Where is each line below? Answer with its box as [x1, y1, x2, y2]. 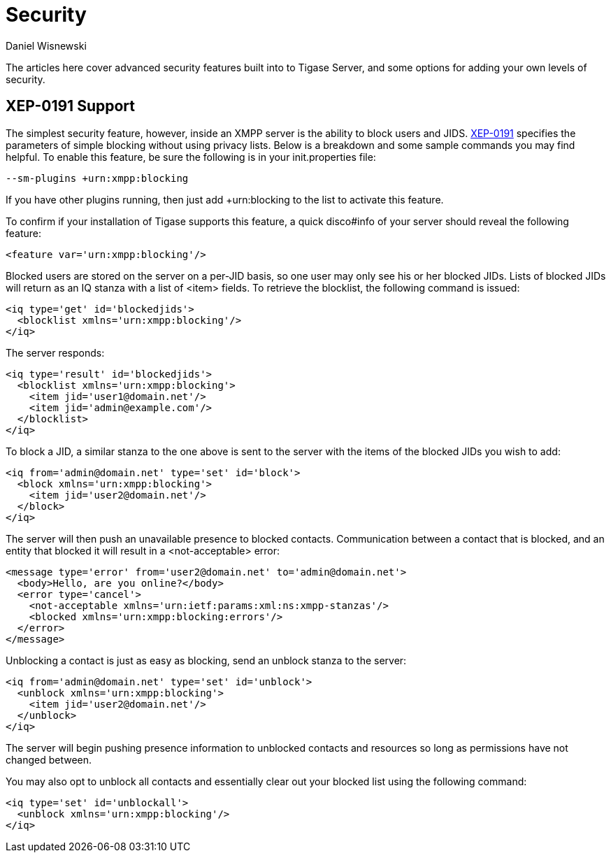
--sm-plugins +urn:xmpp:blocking [6, 172, 189, 184]
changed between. [6, 753, 92, 766]
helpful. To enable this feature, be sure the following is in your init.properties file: [6, 150, 376, 163]
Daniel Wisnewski [6, 39, 87, 52]
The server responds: [6, 346, 105, 359]
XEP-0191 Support [6, 97, 135, 115]
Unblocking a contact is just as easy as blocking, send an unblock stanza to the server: [6, 654, 407, 666]
